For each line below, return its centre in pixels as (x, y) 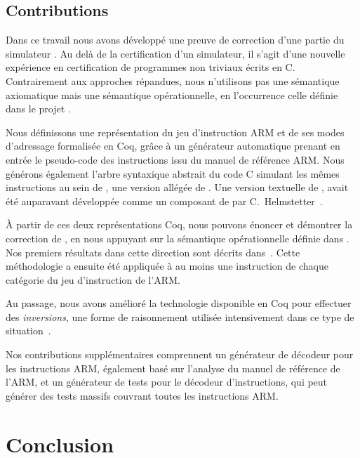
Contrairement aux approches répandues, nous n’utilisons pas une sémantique (173, 80)
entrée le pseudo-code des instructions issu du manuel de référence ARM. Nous (175, 159)
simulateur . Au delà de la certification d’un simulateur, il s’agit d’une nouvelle (175, 53)
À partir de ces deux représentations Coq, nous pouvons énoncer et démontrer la (179, 224)
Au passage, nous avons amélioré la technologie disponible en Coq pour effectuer (179, 303)
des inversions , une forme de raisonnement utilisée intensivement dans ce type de (180, 316)
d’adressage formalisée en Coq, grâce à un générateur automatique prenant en (173, 146)
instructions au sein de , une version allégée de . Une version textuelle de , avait (177, 187)
